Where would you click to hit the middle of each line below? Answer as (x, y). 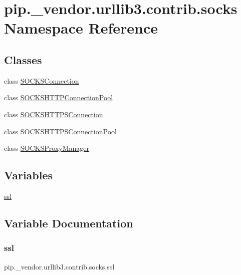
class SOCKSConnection (42, 80)
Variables (29, 175)
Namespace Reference (81, 28)
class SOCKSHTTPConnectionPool (59, 97)
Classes (23, 59)
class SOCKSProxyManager (47, 148)
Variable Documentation (69, 223)
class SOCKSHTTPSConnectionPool (60, 131)
